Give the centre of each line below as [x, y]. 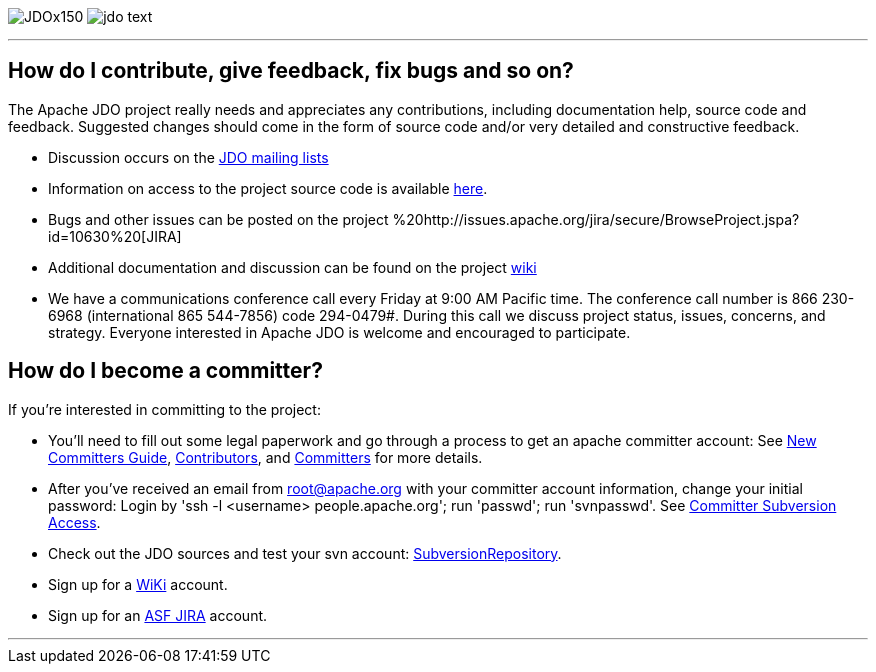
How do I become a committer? [165, 371]
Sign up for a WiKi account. [138, 584]
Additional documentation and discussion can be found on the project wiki [292, 267]
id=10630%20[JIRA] [115, 236]
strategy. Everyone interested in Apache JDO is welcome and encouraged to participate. [339, 332]
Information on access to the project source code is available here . [268, 188]
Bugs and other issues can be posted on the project [218, 219]
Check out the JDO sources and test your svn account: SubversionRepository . [305, 553]
